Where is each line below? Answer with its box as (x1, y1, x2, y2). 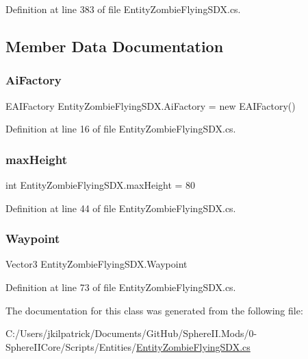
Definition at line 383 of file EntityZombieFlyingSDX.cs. (5, 2, 241, 16)
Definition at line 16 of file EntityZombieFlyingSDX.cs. (5, 121, 236, 136)
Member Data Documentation (5, 35, 224, 56)
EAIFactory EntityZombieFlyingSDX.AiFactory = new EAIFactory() (5, 98, 296, 113)
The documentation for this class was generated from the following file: (5, 303, 303, 317)
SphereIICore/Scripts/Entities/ (5, 339, 137, 354)
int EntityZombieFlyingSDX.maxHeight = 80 (5, 178, 196, 192)
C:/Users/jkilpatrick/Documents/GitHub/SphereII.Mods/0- (5, 326, 257, 340)
